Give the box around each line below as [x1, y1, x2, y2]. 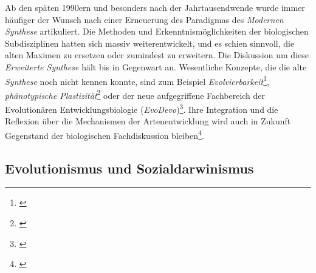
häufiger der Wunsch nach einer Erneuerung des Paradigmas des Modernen [5, 13, 284, 25]
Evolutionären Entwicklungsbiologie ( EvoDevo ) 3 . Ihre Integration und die [5, 101, 278, 115]
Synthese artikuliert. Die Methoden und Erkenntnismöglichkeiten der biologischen [5, 25, 309, 38]
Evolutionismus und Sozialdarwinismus [5, 158, 254, 177]
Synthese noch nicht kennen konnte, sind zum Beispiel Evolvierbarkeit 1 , [5, 73, 269, 87]
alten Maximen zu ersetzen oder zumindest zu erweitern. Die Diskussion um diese [5, 49, 309, 61]
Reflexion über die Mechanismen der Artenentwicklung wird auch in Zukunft [5, 115, 291, 127]
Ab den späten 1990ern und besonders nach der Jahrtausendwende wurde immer [5, 1, 305, 13]
